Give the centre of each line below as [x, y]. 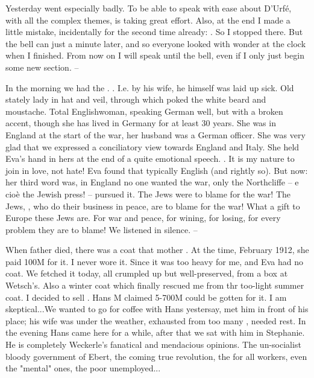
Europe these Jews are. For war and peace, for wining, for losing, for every [143, 218]
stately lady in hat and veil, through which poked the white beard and [136, 99]
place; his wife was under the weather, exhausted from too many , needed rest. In [156, 320]
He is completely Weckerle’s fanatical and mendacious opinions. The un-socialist [153, 344]
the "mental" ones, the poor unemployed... [83, 368]
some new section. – [42, 67]
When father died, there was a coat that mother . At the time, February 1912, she [157, 250]
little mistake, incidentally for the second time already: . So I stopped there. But [154, 32]
